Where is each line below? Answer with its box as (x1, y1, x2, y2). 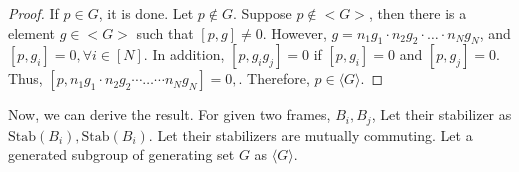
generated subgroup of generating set (8, 144, 235, 165)
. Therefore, (238, 68, 310, 89)
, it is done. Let (98, 3, 194, 23)
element (8, 22, 56, 43)
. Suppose (232, 3, 292, 23)
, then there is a (368, 3, 467, 23)
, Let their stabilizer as (371, 104, 512, 125)
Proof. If (8, 3, 59, 23)
